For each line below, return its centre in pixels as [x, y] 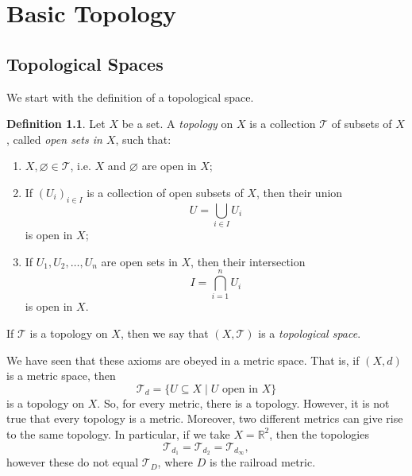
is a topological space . [310, 333]
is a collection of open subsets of [165, 192]
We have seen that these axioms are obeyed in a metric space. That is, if [183, 360]
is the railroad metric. [262, 462]
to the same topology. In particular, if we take [118, 433]
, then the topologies [319, 433]
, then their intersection [248, 261]
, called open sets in [54, 139]
